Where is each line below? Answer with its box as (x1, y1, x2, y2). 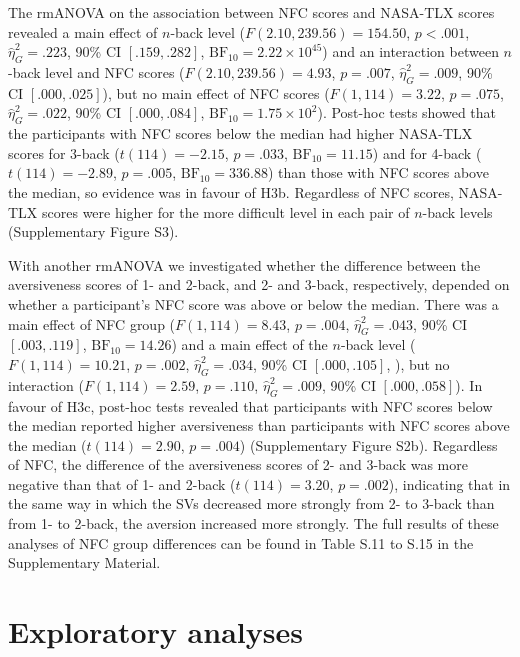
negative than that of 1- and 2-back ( (8, 473, 236, 494)
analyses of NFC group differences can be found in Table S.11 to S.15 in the (8, 532, 474, 553)
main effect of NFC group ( (8, 313, 176, 334)
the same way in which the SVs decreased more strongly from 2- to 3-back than (8, 493, 495, 514)
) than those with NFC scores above (267, 162, 489, 183)
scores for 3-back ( (8, 142, 120, 163)
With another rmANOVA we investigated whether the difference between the (8, 254, 481, 275)
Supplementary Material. (8, 552, 161, 573)
